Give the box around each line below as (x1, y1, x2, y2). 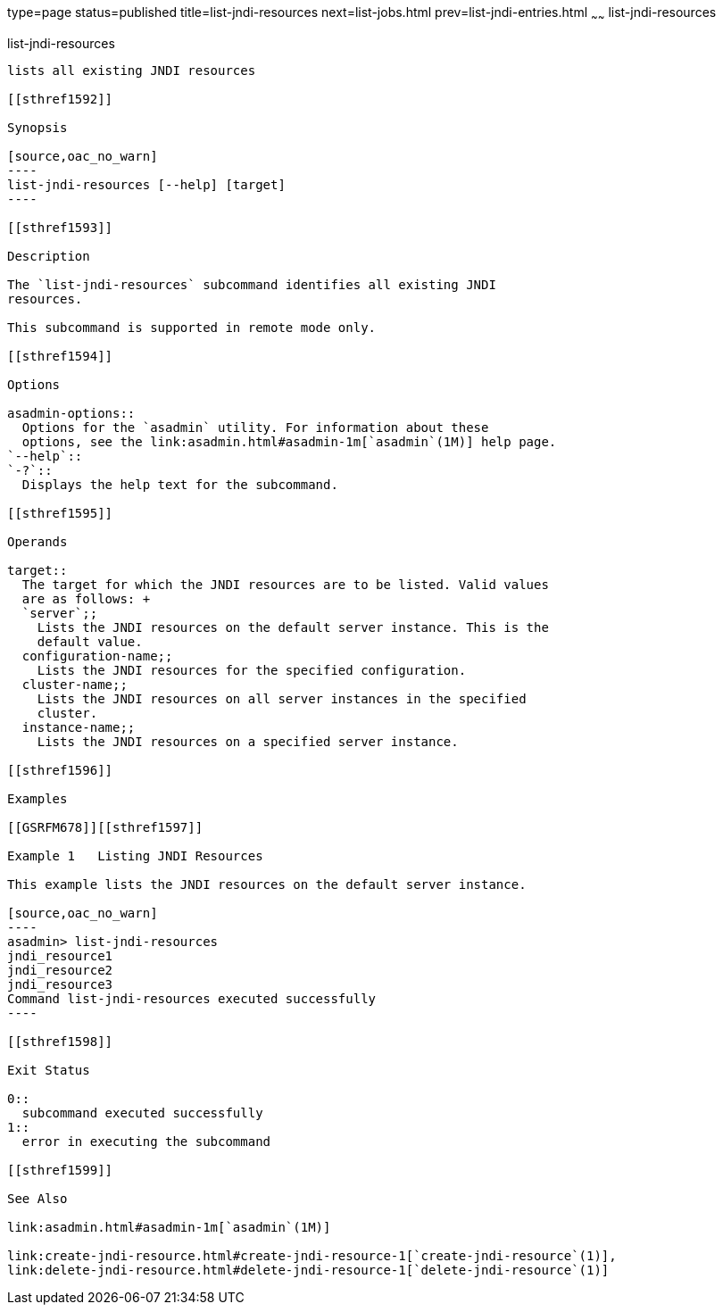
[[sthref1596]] (7, 762, 113, 777)
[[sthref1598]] (7, 1034, 113, 1049)
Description (7, 248, 90, 263)
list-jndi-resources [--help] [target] (7, 177, 286, 192)
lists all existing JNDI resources (7, 62, 256, 78)
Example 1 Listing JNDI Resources (7, 848, 263, 863)
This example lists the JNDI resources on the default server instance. (7, 876, 527, 892)
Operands (7, 534, 68, 549)
